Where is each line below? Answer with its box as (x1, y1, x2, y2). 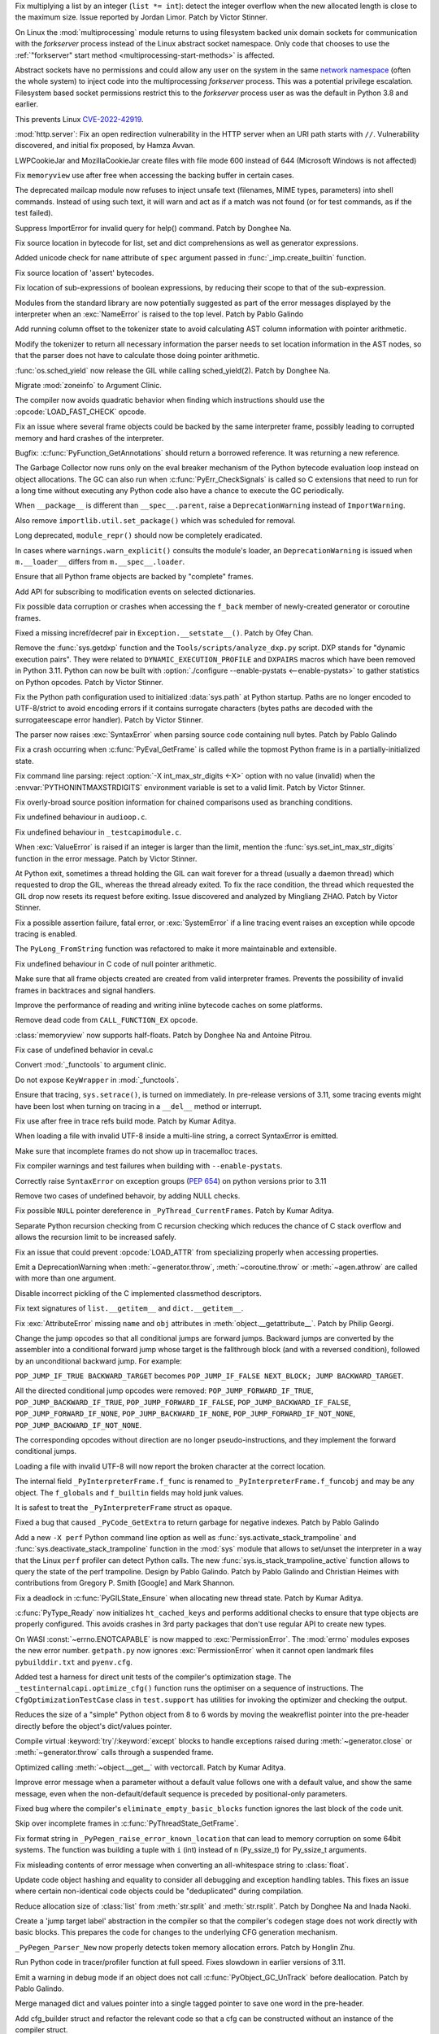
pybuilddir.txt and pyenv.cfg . (15, 1656, 133, 1667)
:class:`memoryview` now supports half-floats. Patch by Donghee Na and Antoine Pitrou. (15, 1030, 312, 1040)
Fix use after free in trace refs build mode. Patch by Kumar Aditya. (15, 1116, 237, 1126)
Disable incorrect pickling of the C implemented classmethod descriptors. (15, 1288, 262, 1298)
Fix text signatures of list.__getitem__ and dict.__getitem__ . (15, 1303, 244, 1313)
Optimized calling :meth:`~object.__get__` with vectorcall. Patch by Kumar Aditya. (15, 1762, 286, 1772)
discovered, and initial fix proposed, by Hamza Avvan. (15, 141, 195, 151)
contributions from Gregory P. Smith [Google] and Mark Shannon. (15, 1578, 235, 1588)
